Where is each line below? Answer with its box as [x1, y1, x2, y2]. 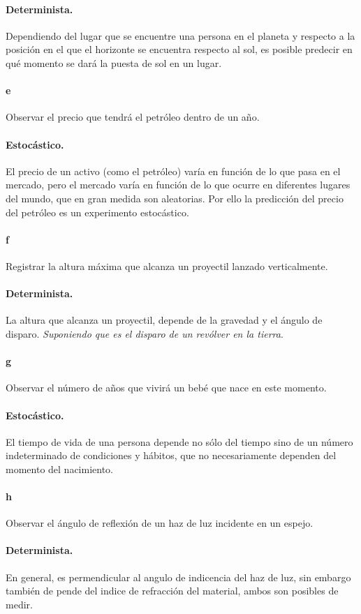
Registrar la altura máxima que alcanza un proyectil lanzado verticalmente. [6, 258, 328, 273]
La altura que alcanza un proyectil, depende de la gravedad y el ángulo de [6, 313, 323, 327]
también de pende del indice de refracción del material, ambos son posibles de [6, 583, 339, 598]
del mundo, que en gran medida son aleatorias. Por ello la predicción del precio [6, 190, 344, 205]
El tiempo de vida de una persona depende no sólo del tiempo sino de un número [6, 434, 353, 449]
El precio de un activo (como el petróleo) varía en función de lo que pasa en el [6, 163, 341, 178]
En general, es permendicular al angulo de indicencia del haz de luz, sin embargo [6, 569, 351, 584]
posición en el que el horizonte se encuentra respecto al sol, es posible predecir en [6, 42, 353, 57]
